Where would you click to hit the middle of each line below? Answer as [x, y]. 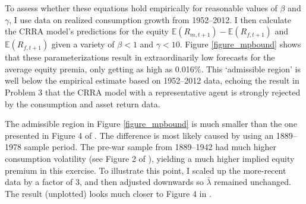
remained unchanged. [253, 182]
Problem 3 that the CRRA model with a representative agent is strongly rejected [153, 92]
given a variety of [83, 44]
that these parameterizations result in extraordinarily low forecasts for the [140, 57]
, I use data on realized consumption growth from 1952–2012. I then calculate [150, 19]
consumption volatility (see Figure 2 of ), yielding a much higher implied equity [150, 158]
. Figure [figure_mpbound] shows [240, 44]
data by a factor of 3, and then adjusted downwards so [104, 182]
